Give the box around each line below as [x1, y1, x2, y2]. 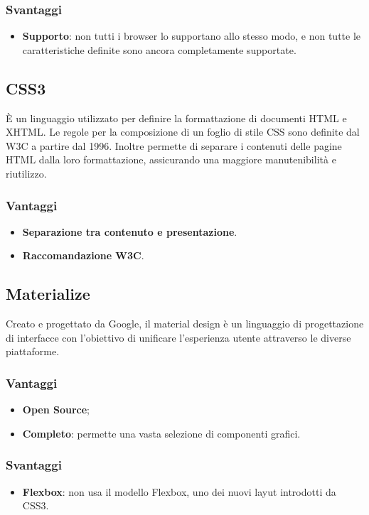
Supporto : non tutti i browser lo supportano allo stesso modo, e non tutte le [22, 28, 361, 43]
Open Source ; [22, 402, 90, 417]
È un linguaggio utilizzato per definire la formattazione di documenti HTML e [6, 110, 347, 125]
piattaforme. [6, 344, 60, 359]
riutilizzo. [6, 166, 47, 180]
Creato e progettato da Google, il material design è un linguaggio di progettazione [6, 316, 364, 331]
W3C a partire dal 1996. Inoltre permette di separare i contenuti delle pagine [6, 138, 342, 153]
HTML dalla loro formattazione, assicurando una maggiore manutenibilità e [6, 152, 336, 167]
